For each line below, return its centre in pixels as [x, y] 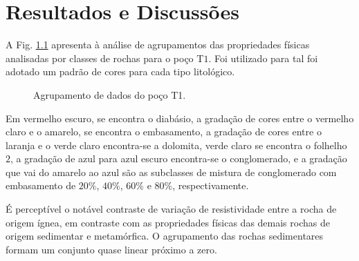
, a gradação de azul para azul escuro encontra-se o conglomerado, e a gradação [179, 158]
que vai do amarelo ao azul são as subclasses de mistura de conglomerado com [171, 172]
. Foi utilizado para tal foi [263, 58]
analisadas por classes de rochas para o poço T [105, 58]
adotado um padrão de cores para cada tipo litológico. [120, 71]
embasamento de [41, 185]
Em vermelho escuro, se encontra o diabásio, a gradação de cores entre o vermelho [180, 118]
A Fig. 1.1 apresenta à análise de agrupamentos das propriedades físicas [158, 45]
